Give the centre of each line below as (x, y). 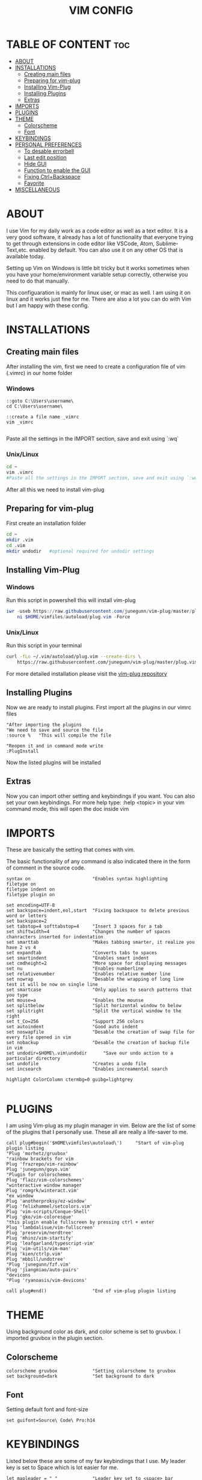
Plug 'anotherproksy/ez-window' (47, 1201)
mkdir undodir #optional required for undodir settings (80, 551)
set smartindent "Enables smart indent (78, 958)
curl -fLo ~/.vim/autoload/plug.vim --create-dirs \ (74, 657)
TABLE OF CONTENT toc (68, 44)
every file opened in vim (38, 1037)
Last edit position (45, 157)
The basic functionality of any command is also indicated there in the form (98, 862)
